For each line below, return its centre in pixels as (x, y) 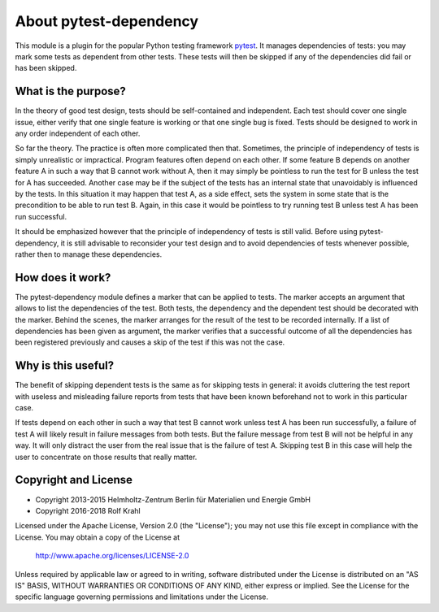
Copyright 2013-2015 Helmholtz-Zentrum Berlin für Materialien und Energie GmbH (173, 499)
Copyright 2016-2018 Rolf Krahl (88, 510)
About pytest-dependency (107, 21)
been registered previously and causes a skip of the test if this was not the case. (150, 342)
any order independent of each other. (78, 133)
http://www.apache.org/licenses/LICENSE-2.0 (112, 556)
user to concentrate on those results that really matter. (106, 457)
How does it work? (63, 278)
